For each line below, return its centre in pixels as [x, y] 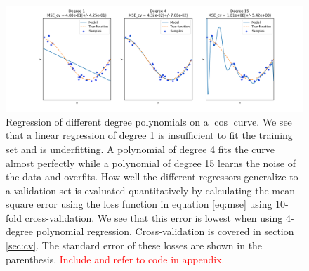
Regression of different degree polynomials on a [107, 121]
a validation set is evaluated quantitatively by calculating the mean [150, 190]
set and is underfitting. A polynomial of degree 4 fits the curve [140, 148]
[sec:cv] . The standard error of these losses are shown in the [134, 245]
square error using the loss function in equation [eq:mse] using [139, 204]
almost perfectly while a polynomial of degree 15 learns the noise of [151, 163]
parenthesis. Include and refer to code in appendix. [115, 259]
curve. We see [263, 121]
